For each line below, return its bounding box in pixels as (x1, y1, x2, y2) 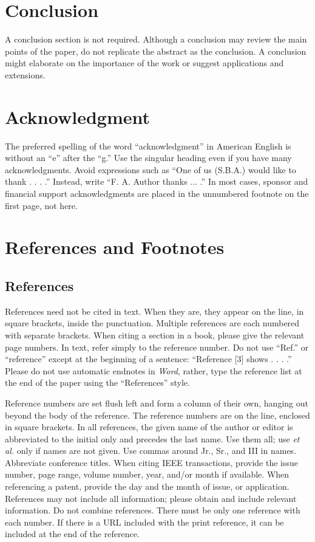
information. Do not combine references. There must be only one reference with (5, 504, 300, 516)
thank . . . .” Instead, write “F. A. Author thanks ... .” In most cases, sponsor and (5, 175, 308, 188)
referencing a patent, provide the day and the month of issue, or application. (5, 480, 290, 493)
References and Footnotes (5, 235, 225, 259)
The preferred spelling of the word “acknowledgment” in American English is (5, 139, 291, 152)
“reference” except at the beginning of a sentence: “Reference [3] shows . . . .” (5, 352, 292, 365)
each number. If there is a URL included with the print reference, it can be (5, 515, 284, 528)
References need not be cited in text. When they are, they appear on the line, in (5, 304, 304, 317)
